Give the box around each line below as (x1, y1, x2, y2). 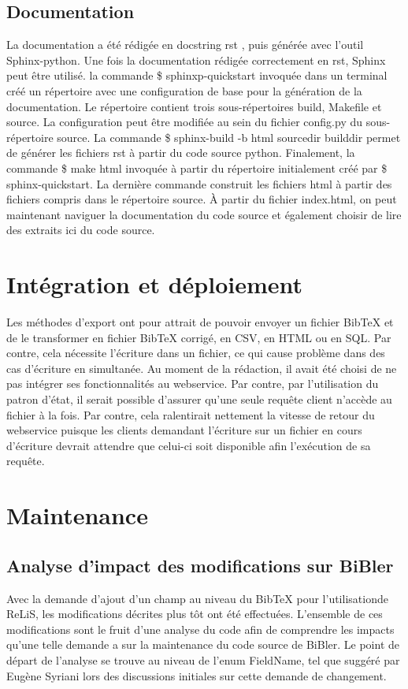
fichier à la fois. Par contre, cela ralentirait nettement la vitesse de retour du (6, 406, 375, 423)
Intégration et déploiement (6, 268, 303, 300)
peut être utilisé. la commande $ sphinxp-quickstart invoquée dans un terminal (6, 67, 388, 84)
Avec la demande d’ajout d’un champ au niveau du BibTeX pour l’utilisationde (6, 590, 388, 606)
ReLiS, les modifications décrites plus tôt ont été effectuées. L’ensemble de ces (6, 605, 383, 622)
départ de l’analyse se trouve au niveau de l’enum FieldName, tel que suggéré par (6, 651, 400, 668)
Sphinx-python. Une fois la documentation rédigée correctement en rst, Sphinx (6, 51, 386, 68)
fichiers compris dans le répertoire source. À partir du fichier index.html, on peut (6, 191, 397, 207)
